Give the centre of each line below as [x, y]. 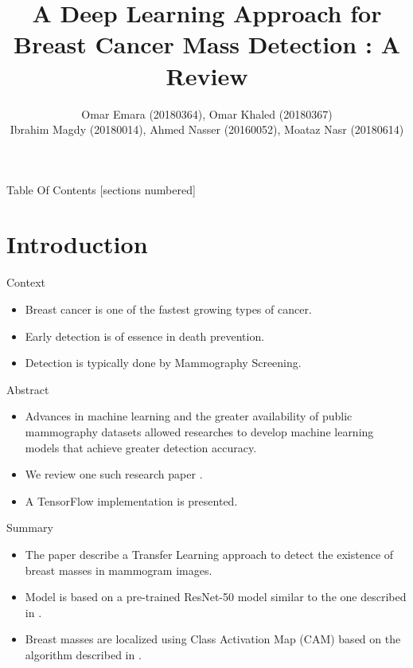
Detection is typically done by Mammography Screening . [163, 363]
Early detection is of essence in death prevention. [145, 336]
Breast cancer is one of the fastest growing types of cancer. [168, 309]
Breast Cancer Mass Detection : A [207, 44]
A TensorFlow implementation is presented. [131, 500]
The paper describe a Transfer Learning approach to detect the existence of [209, 554]
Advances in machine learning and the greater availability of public [189, 416]
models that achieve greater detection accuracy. [141, 447]
